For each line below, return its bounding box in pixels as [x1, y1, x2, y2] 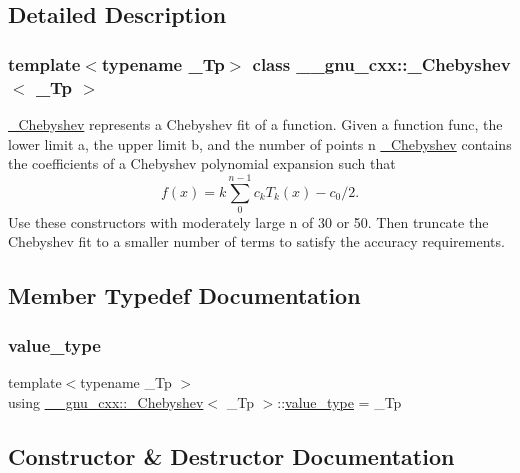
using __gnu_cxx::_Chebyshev [8, 391, 204, 412]
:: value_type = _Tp [277, 391, 402, 412]
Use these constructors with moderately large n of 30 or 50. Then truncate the [8, 211, 489, 232]
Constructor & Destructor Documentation [8, 440, 455, 471]
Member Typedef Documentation [8, 280, 361, 311]
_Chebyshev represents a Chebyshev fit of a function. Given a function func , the [8, 113, 503, 134]
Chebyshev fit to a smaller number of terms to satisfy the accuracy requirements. [8, 231, 505, 252]
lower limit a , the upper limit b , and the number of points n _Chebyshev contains [8, 133, 512, 154]
